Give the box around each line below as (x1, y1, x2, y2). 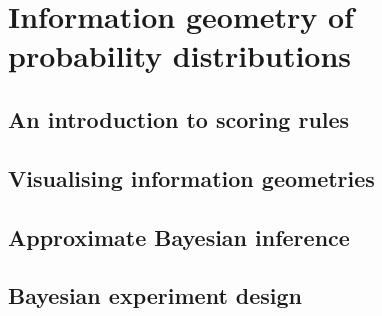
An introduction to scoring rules (8, 103, 350, 134)
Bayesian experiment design (8, 280, 303, 311)
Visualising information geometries (8, 162, 375, 193)
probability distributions (8, 35, 352, 76)
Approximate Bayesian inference (8, 221, 350, 252)
